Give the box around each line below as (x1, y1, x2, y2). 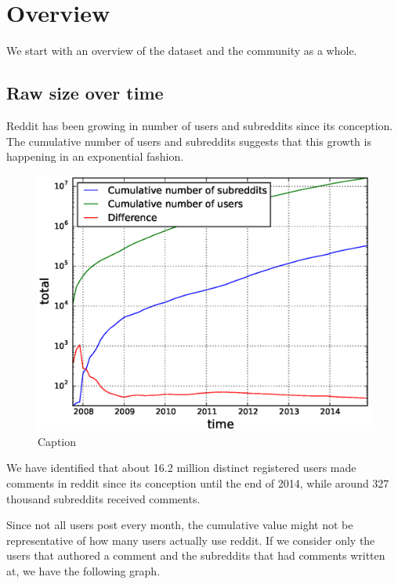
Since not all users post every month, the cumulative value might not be (6, 517, 353, 533)
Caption (38, 433, 77, 449)
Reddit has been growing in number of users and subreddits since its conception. (6, 117, 393, 133)
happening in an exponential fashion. (6, 148, 184, 165)
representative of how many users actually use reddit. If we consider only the (6, 531, 375, 548)
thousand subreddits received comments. (6, 490, 201, 506)
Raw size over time (6, 81, 164, 105)
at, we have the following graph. (6, 562, 161, 579)
